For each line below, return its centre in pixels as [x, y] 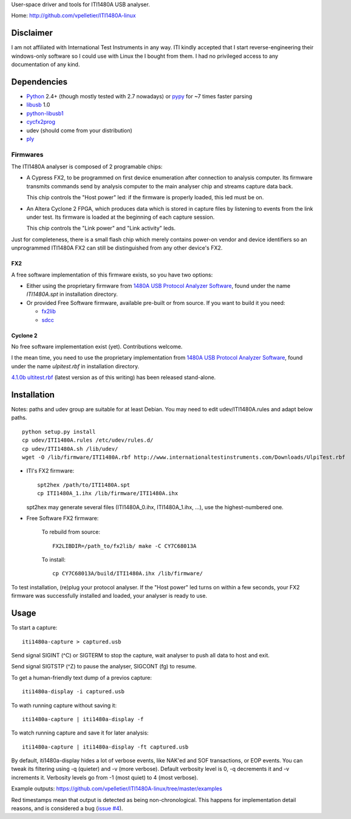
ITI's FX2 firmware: [50, 471]
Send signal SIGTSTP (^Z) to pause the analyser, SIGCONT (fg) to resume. [104, 667]
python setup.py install [59, 432]
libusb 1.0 [38, 105]
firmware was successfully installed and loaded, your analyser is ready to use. [109, 596]
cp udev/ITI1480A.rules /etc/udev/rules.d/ [88, 440]
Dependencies [39, 82]
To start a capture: [34, 628]
